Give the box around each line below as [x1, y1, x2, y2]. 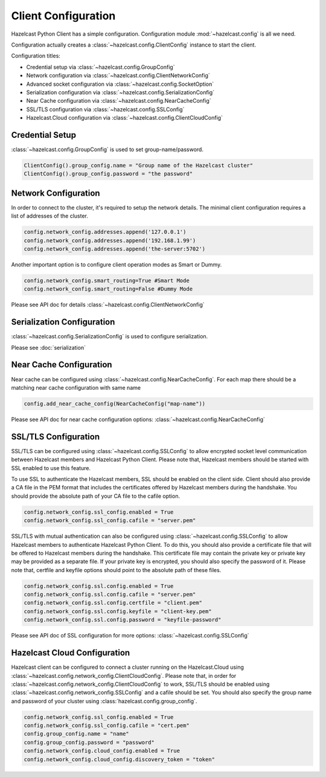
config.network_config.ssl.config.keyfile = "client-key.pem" [24, 608, 212, 614]
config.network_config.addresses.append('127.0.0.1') [24, 228, 187, 236]
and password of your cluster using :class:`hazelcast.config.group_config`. [11, 697, 197, 704]
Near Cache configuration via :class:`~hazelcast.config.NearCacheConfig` [26, 97, 211, 105]
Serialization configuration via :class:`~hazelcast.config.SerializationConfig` [26, 88, 214, 96]
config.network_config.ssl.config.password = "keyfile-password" [24, 616, 222, 624]
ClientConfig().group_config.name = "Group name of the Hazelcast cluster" [24, 162, 254, 169]
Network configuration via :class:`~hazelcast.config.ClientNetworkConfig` [26, 72, 211, 79]
